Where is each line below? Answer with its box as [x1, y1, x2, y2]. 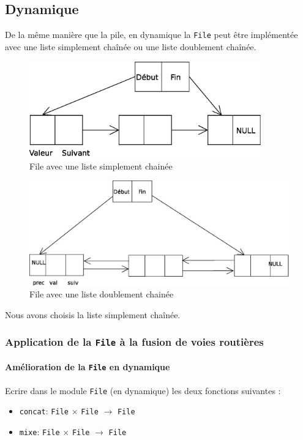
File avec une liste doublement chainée [29, 288, 174, 300]
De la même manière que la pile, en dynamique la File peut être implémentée [5, 28, 298, 41]
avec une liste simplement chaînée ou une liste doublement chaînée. [5, 40, 256, 53]
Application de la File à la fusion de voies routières [5, 334, 264, 349]
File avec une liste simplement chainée [29, 159, 173, 172]
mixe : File [19, 425, 60, 438]
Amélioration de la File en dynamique [5, 360, 170, 373]
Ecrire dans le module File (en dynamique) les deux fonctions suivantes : [5, 384, 281, 397]
